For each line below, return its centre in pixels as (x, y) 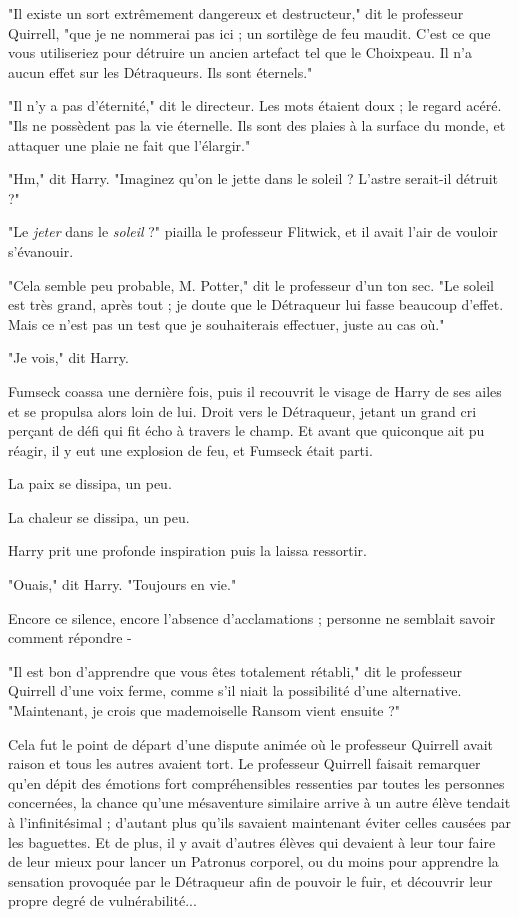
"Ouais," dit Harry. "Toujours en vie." (122, 584)
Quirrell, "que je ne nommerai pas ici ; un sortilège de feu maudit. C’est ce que (249, 32)
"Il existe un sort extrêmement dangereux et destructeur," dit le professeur (236, 13)
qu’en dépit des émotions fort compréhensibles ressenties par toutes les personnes (256, 782)
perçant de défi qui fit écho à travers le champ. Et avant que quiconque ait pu (246, 430)
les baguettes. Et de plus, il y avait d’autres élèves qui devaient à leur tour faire (252, 841)
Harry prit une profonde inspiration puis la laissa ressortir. (188, 550)
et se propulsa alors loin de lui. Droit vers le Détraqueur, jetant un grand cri (242, 410)
